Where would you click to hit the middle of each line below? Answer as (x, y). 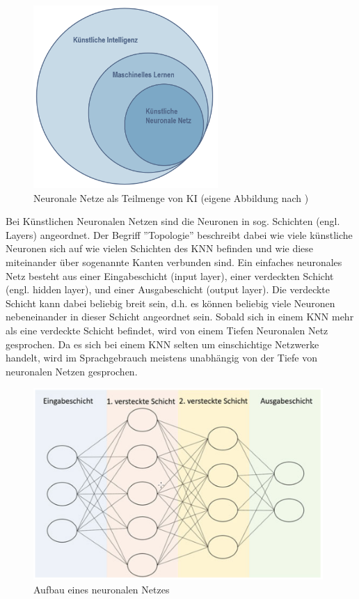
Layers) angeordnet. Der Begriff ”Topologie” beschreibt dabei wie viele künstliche (179, 234)
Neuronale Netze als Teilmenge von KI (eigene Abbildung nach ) (171, 197)
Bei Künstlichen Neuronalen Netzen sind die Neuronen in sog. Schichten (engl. (173, 221)
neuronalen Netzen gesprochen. (72, 371)
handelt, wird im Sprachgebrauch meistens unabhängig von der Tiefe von (161, 358)
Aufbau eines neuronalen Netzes (102, 589)
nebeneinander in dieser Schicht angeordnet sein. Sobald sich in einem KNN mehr (180, 317)
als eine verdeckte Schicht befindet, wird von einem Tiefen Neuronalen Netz (167, 330)
